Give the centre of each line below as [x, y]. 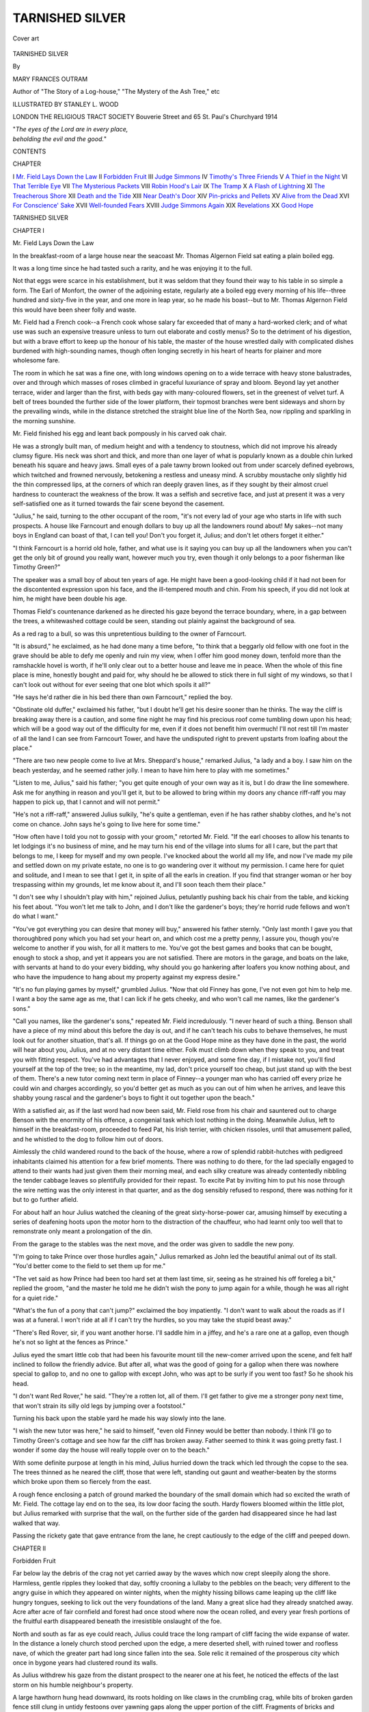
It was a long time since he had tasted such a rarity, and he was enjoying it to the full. [133, 268]
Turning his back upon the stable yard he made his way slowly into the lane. [119, 1418]
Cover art [26, 38]
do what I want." [36, 916]
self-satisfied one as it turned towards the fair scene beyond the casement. [119, 503]
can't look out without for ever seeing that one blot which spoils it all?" [112, 684]
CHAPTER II [29, 1548]
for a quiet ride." [36, 1298]
